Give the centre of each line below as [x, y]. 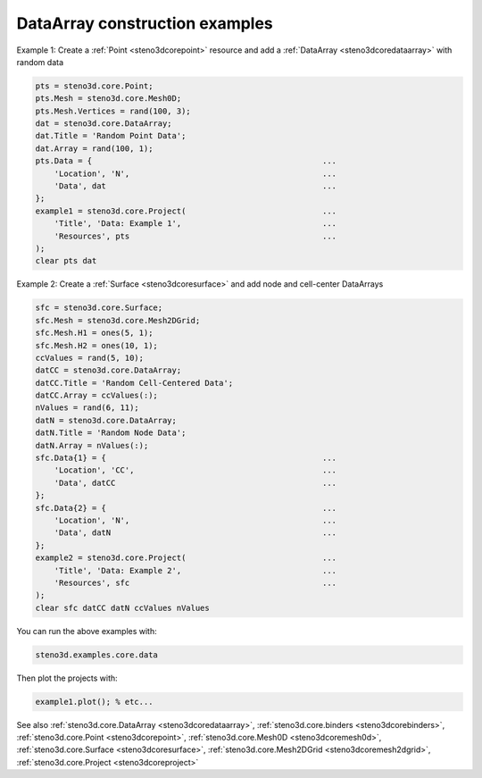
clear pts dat [66, 261]
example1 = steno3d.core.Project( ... [186, 211]
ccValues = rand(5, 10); [90, 358]
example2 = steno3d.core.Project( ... [186, 558]
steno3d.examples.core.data [96, 655]
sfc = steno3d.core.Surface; [99, 308]
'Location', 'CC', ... [195, 470]
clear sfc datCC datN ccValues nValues [122, 608]
